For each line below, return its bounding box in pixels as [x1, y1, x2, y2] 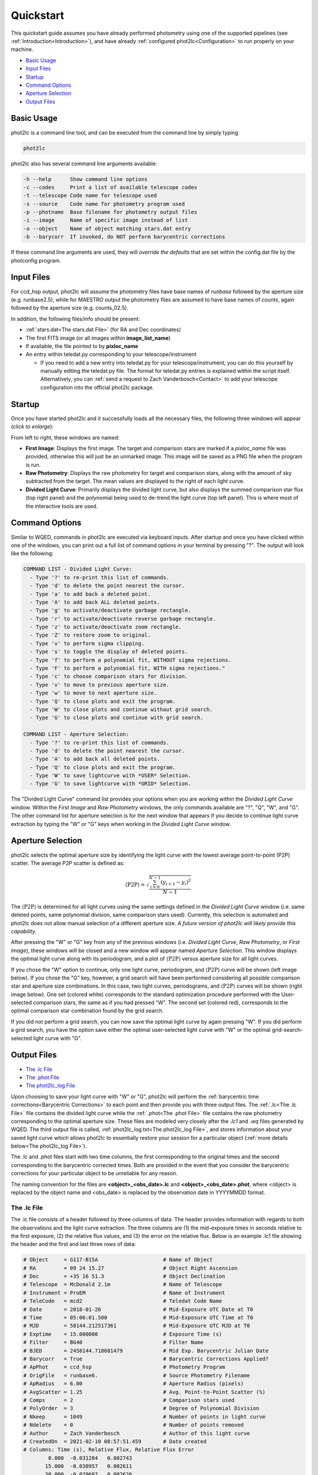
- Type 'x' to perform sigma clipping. [29, 640, 145, 647]
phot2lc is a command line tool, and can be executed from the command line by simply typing [11, 129, 238, 136]
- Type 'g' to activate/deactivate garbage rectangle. [29, 607, 191, 614]
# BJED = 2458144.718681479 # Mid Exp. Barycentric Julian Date [23, 1347, 269, 1354]
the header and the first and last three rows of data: [11, 1241, 137, 1248]
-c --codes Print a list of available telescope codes [23, 183, 197, 191]
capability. [11, 927, 37, 935]
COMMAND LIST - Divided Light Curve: [23, 566, 132, 572]
